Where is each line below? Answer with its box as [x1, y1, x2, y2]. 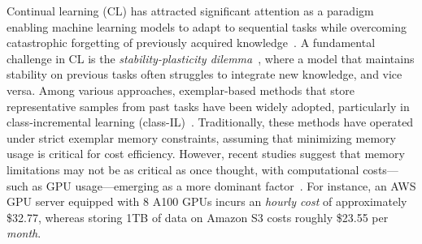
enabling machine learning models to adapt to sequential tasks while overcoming [7, 18, 407, 35]
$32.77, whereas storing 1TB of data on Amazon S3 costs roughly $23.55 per [7, 208, 389, 225]
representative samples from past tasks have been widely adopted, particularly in [7, 97, 410, 114]
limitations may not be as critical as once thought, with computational [7, 161, 359, 178]
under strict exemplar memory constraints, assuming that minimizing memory [7, 129, 396, 146]
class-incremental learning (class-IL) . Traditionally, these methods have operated [7, 113, 414, 131]
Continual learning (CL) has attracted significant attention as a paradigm [7, 2, 374, 19]
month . [7, 225, 41, 242]
